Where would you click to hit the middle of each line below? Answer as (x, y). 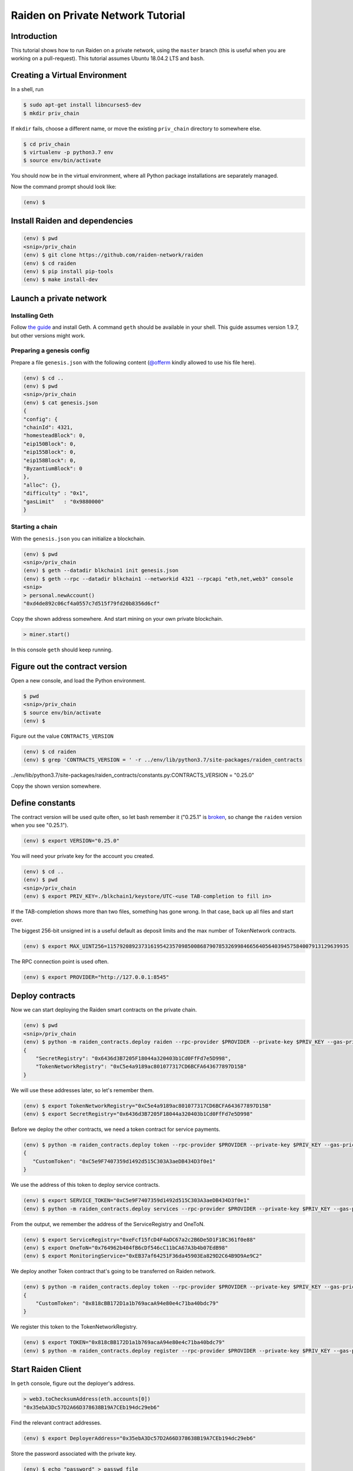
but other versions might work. (48, 335)
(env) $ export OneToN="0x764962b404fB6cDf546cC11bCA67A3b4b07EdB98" (126, 1248)
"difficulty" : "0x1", (56, 493)
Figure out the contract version (69, 666)
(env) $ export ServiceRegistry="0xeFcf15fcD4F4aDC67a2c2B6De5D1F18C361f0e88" (139, 1239)
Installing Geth (32, 315)
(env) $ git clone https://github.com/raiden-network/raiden (113, 255)
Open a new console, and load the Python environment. (78, 680)
